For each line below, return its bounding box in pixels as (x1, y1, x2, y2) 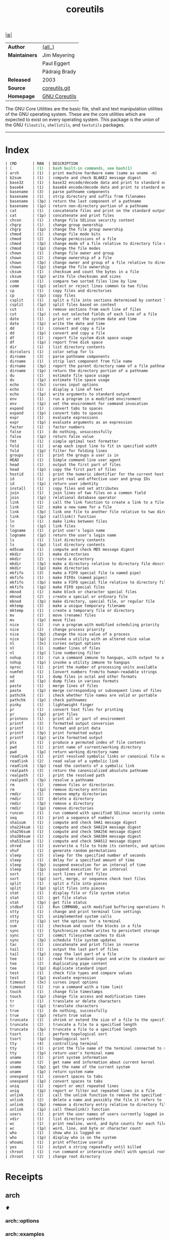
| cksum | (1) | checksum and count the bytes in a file (5, 269, 139, 274)
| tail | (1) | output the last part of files (5, 947, 119, 952)
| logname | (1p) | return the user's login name (5, 533, 116, 538)
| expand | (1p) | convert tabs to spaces (5, 410, 103, 416)
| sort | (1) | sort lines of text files (5, 872, 108, 877)
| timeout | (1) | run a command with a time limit (5, 984, 123, 990)
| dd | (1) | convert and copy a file (5, 325, 105, 331)
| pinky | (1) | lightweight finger (5, 702, 94, 707)
